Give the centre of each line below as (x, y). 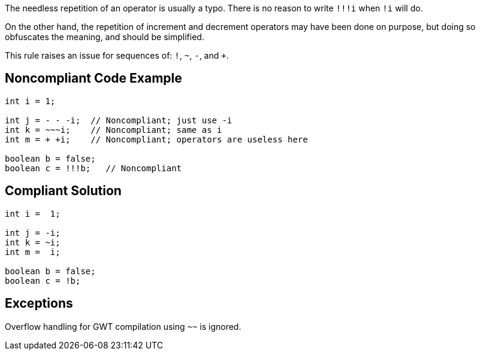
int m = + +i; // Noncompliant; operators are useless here (156, 139)
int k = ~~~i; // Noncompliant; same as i (114, 130)
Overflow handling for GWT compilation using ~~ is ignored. (123, 326)
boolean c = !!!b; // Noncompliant (93, 168)
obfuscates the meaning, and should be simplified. (105, 37)
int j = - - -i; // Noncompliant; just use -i (119, 120)
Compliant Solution (63, 191)
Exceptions (39, 304)
